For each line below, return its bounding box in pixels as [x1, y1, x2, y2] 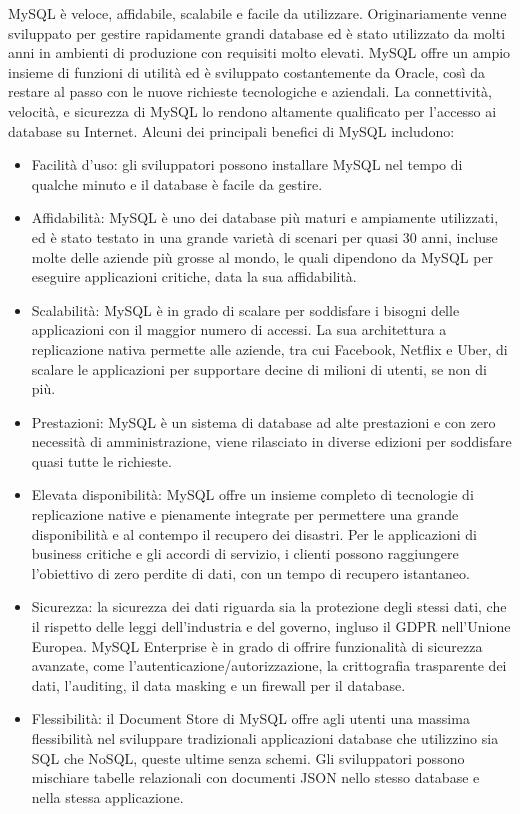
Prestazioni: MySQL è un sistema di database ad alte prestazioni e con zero [31, 411, 496, 432]
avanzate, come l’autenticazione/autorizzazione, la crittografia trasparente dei [31, 655, 507, 676]
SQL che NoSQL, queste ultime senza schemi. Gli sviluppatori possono [31, 747, 465, 768]
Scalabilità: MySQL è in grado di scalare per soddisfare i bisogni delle [31, 299, 460, 320]
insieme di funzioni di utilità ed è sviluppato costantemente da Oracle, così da [8, 61, 486, 82]
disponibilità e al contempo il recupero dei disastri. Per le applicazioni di [31, 523, 477, 544]
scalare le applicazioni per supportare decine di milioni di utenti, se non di [31, 358, 487, 379]
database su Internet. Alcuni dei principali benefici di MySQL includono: [8, 120, 455, 141]
